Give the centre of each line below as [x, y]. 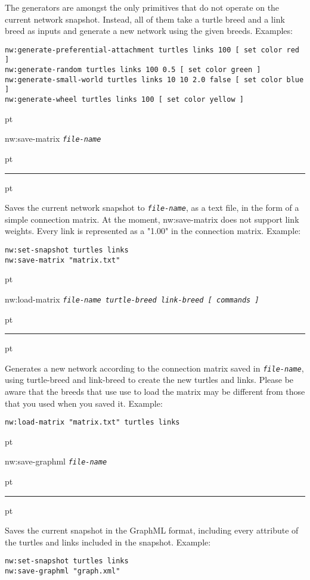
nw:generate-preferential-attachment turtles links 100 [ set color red [152, 50]
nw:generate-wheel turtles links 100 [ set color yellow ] [124, 100]
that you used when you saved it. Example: [84, 403]
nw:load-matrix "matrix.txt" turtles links [92, 422]
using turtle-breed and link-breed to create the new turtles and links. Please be [149, 380]
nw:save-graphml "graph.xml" [63, 571]
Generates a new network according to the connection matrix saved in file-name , [154, 368]
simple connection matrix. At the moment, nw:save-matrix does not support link [152, 219]
